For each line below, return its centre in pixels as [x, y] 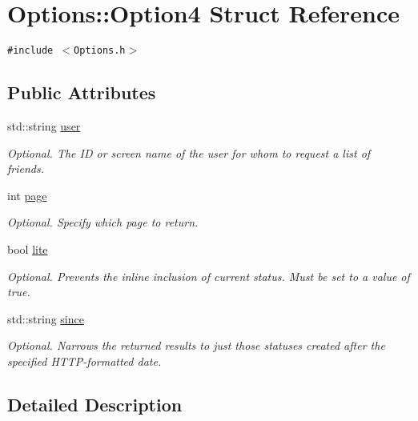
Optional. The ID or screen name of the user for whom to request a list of [189, 152]
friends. [26, 168]
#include [30, 51]
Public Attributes [82, 92]
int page [27, 195]
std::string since [46, 318]
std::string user [44, 125]
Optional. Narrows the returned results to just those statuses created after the [196, 345]
